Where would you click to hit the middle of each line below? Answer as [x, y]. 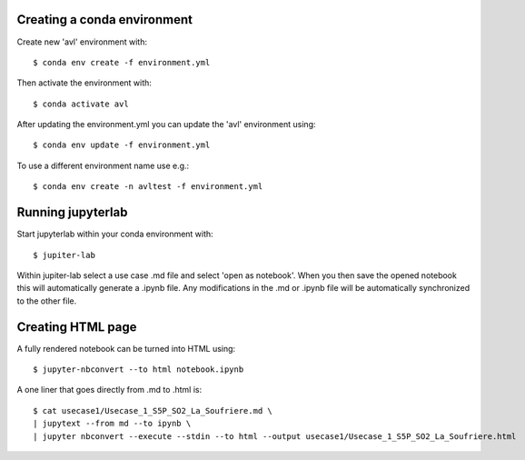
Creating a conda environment [104, 20]
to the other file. [47, 301]
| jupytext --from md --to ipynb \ [112, 424]
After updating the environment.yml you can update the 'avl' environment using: [167, 125]
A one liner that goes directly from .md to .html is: [109, 390]
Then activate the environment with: [84, 83]
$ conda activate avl [81, 104]
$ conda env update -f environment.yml [122, 145]
